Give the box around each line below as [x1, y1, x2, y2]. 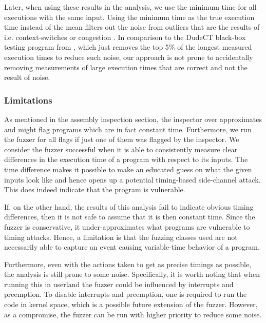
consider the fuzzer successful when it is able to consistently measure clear [4, 144, 238, 154]
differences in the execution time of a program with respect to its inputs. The [4, 154, 248, 165]
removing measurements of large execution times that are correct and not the [4, 62, 248, 72]
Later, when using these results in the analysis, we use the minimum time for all [4, 2, 257, 12]
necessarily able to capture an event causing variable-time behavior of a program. [4, 241, 260, 252]
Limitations [4, 93, 52, 106]
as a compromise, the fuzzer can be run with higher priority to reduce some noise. [4, 309, 262, 319]
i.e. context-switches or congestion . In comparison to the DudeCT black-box [4, 31, 246, 42]
